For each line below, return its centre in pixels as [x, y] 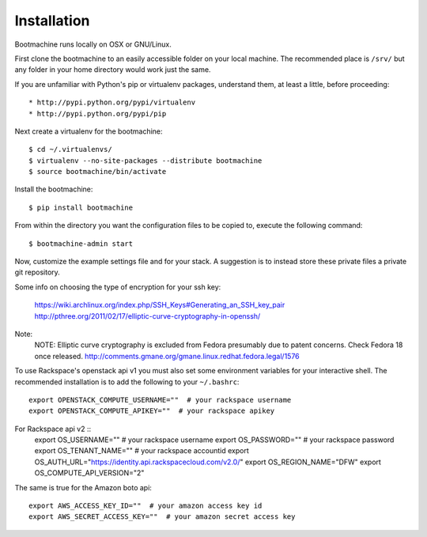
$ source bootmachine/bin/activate [98, 172]
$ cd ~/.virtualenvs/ [70, 149]
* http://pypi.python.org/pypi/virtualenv [112, 102]
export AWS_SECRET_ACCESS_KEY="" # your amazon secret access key [162, 517]
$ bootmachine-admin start [81, 244]
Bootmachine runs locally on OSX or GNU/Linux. [93, 44]
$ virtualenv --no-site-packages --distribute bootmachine [145, 161]
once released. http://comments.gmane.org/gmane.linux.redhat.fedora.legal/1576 [167, 356]
